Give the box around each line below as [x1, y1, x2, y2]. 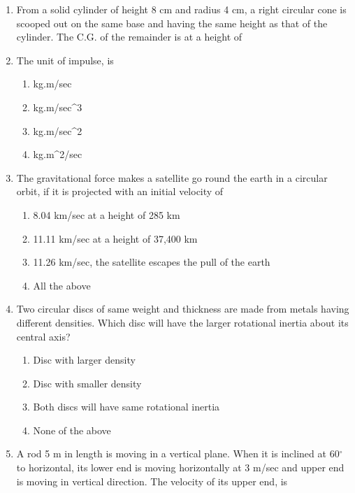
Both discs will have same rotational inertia [33, 399, 220, 414]
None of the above [33, 422, 111, 437]
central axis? [16, 329, 71, 343]
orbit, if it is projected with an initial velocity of [16, 184, 224, 199]
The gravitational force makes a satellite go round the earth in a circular [16, 170, 328, 185]
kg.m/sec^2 [33, 123, 82, 138]
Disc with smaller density [33, 376, 142, 390]
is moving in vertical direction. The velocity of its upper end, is [16, 473, 288, 488]
